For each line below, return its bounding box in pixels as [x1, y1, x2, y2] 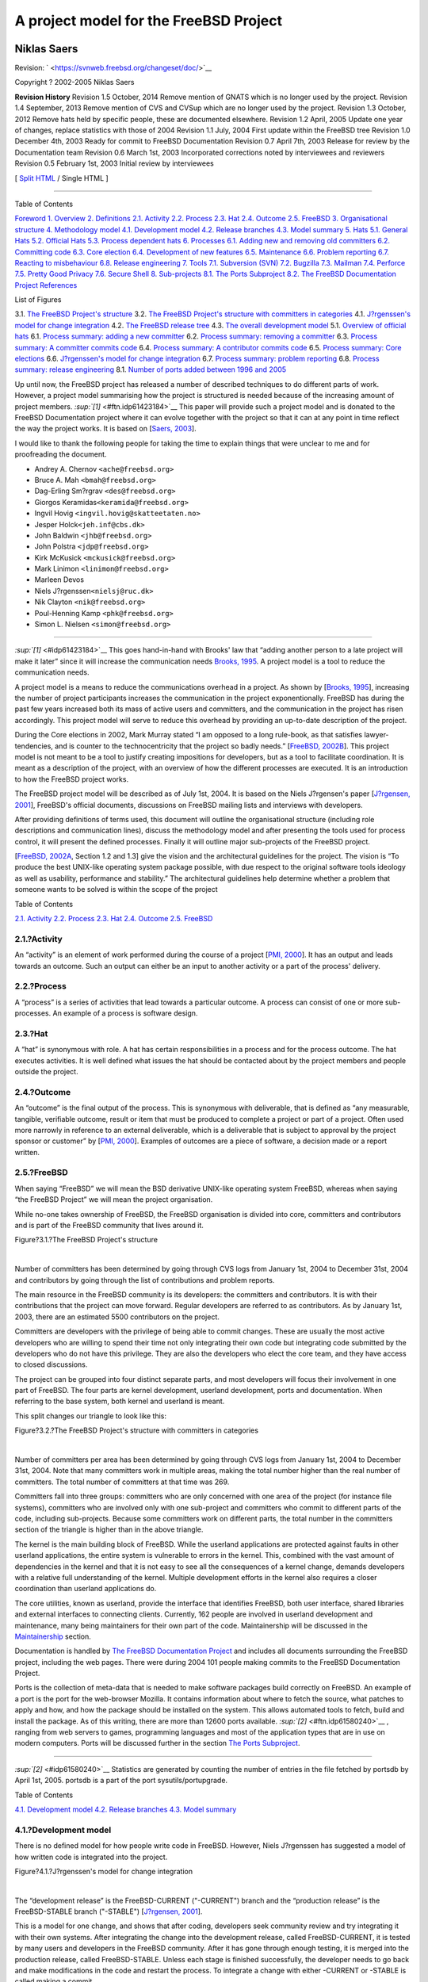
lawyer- [364, 730, 389, 740]
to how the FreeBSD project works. [14, 774, 129, 784]
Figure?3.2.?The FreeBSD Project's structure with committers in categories [14, 1425, 259, 1435]
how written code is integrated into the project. [14, 1852, 168, 1861]
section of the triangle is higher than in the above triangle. [14, 1525, 204, 1534]
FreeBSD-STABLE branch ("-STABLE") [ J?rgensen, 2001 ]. [14, 1907, 203, 1916]
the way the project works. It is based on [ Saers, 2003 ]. [14, 424, 197, 434]
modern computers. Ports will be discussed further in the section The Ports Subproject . [14, 1739, 300, 1748]
